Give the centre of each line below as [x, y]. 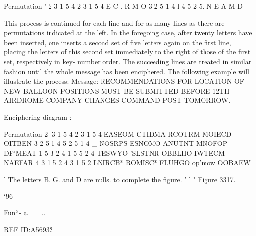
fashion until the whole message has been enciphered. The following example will [127, 71]
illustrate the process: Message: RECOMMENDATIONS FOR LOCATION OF [124, 81]
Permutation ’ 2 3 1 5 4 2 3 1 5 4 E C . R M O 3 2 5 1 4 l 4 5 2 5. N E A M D [123, 6]
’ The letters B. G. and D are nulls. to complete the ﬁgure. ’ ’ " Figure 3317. [120, 179]
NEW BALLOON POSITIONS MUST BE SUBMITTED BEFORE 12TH [117, 90]
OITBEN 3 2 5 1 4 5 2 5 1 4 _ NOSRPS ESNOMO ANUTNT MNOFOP [116, 143]
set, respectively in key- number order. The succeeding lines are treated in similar [128, 61]
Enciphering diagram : [38, 117]
